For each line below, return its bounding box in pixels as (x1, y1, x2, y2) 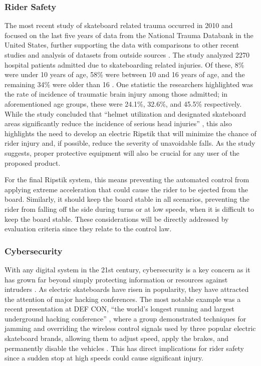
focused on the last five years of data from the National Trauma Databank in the (5, 30, 253, 40)
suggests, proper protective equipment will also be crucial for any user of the (5, 147, 239, 158)
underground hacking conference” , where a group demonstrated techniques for (5, 313, 246, 323)
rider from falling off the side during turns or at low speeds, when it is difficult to (5, 203, 254, 214)
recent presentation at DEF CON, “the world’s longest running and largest (5, 303, 234, 314)
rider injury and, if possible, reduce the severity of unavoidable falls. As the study (5, 138, 255, 148)
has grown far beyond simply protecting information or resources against (5, 274, 228, 284)
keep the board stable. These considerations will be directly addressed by (5, 213, 229, 224)
